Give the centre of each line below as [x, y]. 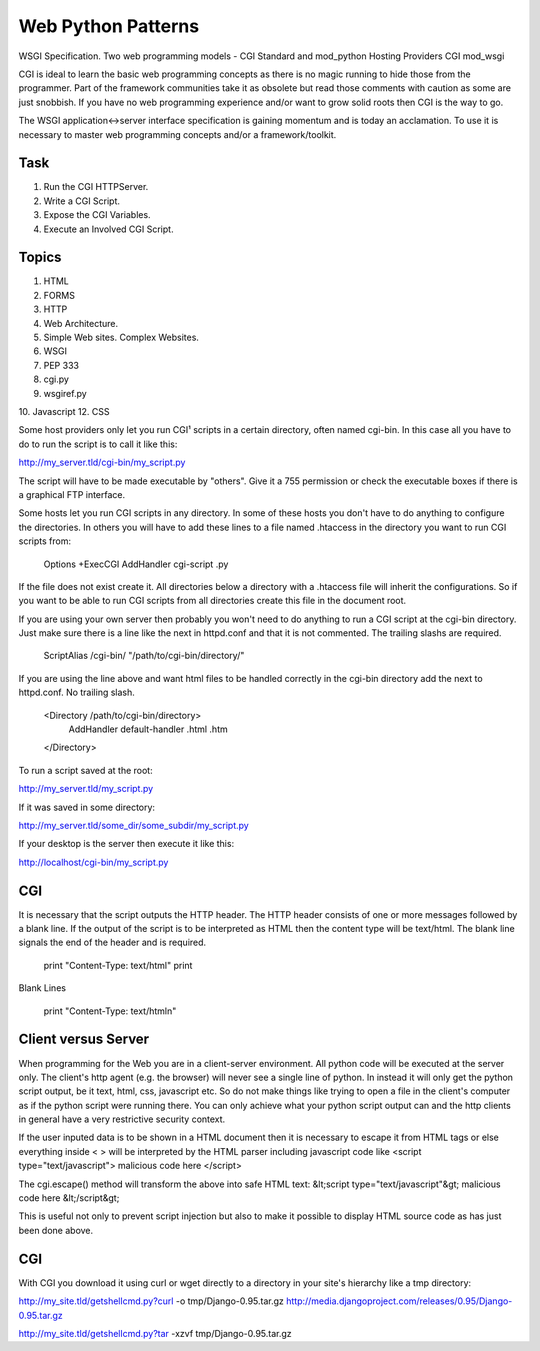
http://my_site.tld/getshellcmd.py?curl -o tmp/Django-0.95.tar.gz [151, 1301]
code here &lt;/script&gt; [69, 1198]
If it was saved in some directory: [86, 807]
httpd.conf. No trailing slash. [76, 692]
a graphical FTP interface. [72, 494]
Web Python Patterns [109, 26]
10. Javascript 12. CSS [64, 411]
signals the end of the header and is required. [112, 942]
